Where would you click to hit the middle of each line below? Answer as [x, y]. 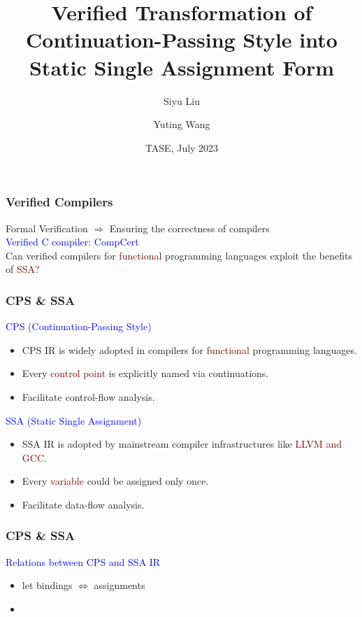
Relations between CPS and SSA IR [83, 561]
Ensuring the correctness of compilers [189, 228]
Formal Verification [47, 228]
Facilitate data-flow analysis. [83, 504]
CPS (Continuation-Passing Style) [79, 326]
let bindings [47, 585]
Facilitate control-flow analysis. [88, 396]
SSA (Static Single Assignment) [74, 420]
